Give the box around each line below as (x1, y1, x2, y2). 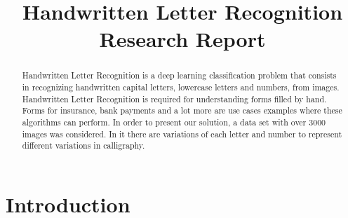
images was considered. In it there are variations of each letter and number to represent (22, 128, 342, 139)
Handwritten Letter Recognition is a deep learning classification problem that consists (22, 69, 337, 81)
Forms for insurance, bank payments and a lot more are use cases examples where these (22, 104, 342, 116)
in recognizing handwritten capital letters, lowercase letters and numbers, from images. (22, 81, 340, 93)
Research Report (99, 25, 266, 53)
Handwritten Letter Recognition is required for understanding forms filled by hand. (22, 93, 327, 104)
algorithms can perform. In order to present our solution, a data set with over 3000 (22, 116, 326, 128)
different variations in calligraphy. (22, 139, 145, 151)
